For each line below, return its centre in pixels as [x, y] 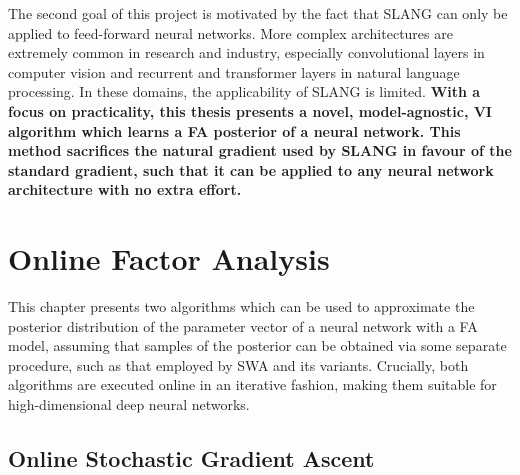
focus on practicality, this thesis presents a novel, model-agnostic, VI [250, 110]
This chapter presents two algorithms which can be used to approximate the [241, 306]
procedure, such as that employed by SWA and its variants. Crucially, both [238, 364]
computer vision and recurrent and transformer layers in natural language [234, 71]
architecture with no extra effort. [125, 189]
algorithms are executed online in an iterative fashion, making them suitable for [252, 384]
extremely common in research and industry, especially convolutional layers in [246, 52]
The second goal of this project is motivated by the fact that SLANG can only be [258, 13]
